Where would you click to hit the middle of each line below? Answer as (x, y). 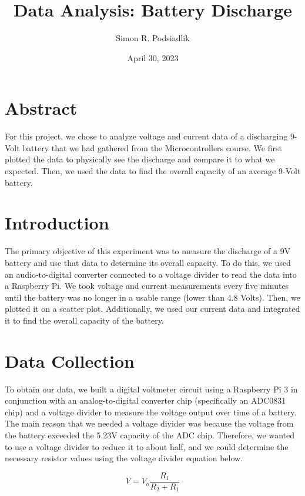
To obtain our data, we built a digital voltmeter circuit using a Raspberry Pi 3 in (151, 389)
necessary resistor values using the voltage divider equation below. (124, 458)
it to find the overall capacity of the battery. (84, 320)
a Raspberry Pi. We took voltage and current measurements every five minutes (147, 286)
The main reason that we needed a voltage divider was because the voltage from (149, 423)
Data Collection (70, 360)
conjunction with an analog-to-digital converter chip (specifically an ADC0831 (145, 400)
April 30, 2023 (153, 57)
